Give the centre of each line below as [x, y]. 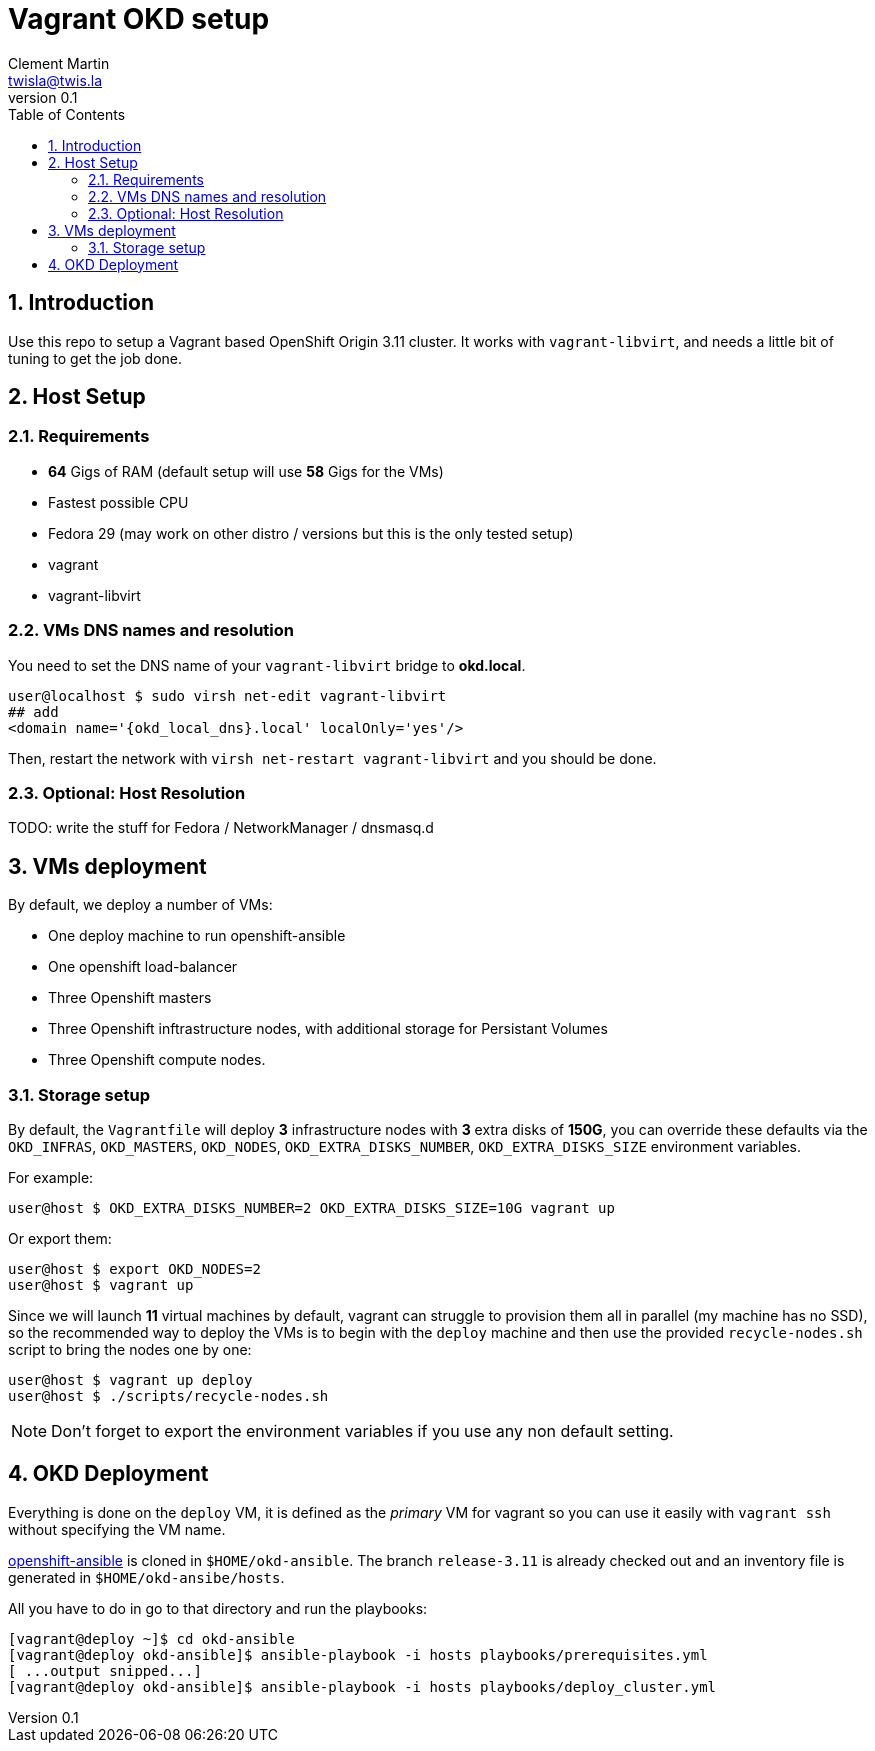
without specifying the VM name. [117, 1529]
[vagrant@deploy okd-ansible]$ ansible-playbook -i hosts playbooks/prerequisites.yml [358, 1654]
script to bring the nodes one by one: [130, 1349]
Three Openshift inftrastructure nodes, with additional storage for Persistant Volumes [328, 1029]
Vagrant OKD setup [139, 19]
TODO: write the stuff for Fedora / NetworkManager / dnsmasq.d [221, 828]
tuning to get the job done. [95, 358]
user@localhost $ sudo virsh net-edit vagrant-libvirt [227, 695]
